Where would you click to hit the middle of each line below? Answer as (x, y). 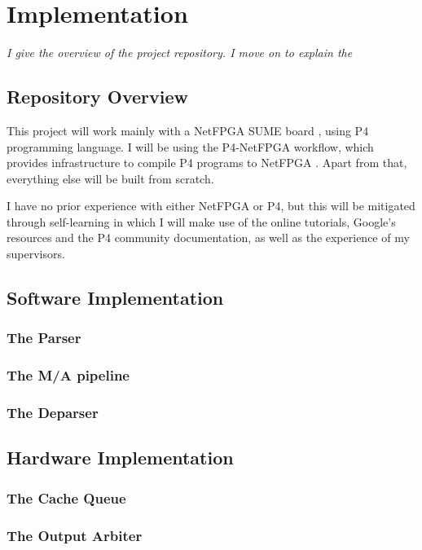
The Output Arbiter (75, 535)
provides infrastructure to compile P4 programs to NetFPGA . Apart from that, (207, 163)
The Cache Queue (66, 497)
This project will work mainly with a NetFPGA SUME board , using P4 (188, 130)
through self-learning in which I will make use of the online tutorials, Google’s (201, 221)
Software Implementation (115, 298)
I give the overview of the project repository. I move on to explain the (180, 53)
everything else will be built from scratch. (110, 178)
